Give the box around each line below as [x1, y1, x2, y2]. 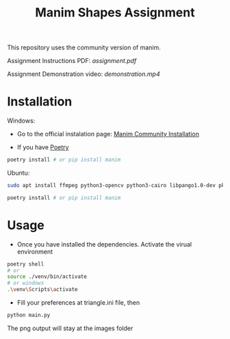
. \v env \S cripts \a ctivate [7, 286, 78, 293]
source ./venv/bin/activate [7, 273, 88, 280]
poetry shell [7, 260, 44, 268]
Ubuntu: [7, 169, 30, 177]
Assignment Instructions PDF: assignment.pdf [7, 57, 137, 65]
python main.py [7, 312, 51, 319]
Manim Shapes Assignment [35, 5, 195, 21]
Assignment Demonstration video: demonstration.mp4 [7, 70, 160, 78]
